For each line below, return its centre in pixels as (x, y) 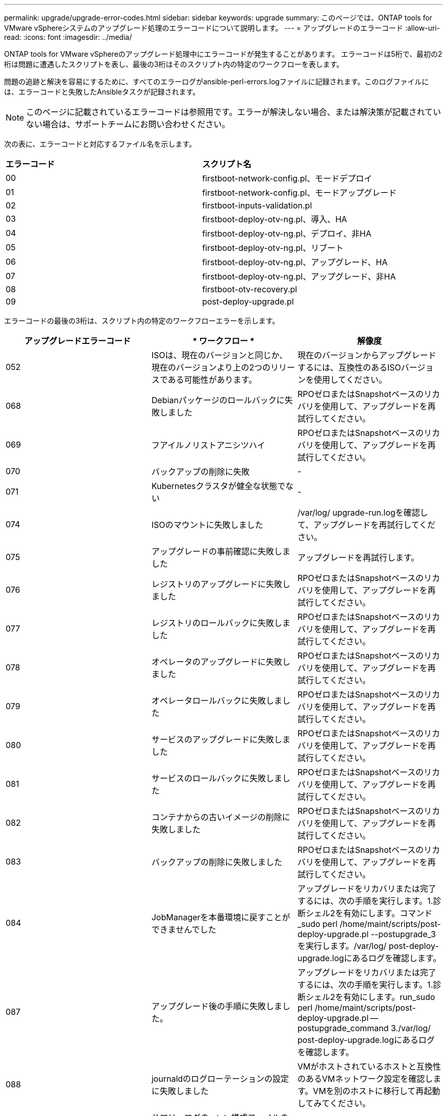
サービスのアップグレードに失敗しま (221, 739)
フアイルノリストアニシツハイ (208, 445)
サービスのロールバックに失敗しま (217, 778)
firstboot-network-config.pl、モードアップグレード (300, 193)
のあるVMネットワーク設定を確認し (365, 1079)
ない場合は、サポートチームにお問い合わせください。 (128, 124)
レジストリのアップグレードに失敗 (217, 584)
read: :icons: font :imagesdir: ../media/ (68, 37)
